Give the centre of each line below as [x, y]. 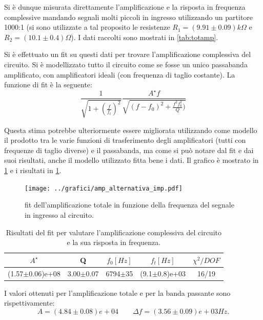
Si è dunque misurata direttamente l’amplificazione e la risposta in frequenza [125, 7]
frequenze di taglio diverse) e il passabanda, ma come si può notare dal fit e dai [129, 150]
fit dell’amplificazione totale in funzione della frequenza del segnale [129, 205]
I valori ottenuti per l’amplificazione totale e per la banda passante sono [117, 293]
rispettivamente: [29, 303]
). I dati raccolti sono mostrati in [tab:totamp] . [145, 37]
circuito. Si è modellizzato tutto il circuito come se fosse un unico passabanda [126, 64]
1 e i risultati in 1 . [33, 170]
